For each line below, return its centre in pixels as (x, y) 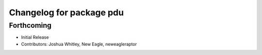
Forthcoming (30, 25)
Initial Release (35, 37)
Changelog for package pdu (66, 12)
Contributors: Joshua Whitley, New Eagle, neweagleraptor (79, 44)
